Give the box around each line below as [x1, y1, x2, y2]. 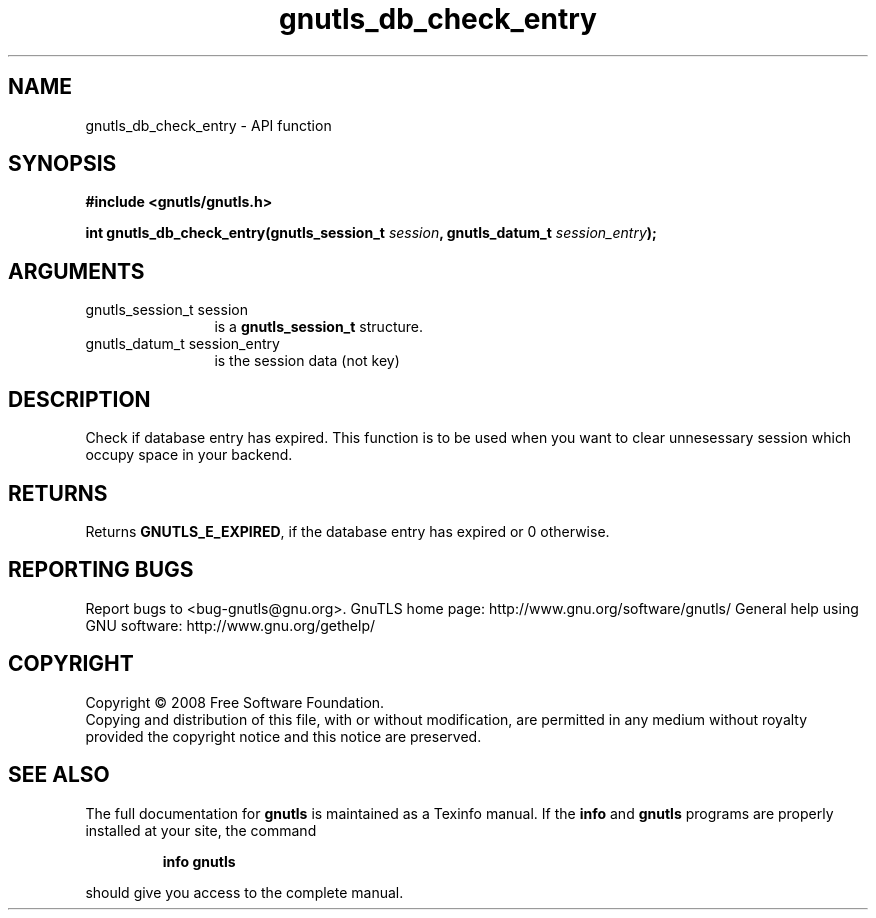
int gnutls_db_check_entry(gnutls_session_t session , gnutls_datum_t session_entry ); [85, 224, 657, 242]
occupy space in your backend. [85, 446, 293, 464]
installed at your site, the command [85, 821, 317, 839]
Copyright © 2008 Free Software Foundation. [85, 693, 385, 711]
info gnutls [162, 852, 236, 870]
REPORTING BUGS [8, 557, 194, 583]
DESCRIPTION [8, 386, 151, 412]
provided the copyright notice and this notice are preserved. [85, 727, 482, 745]
